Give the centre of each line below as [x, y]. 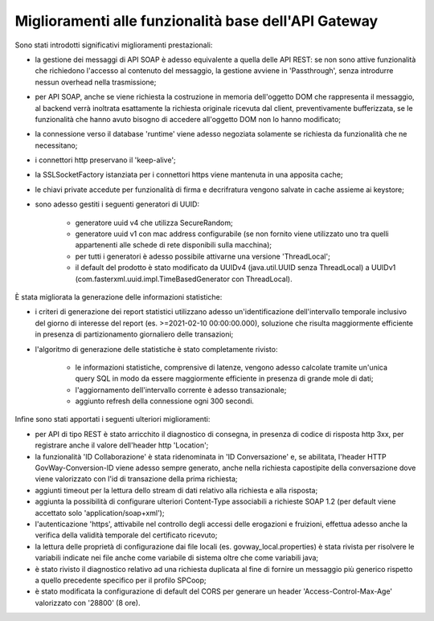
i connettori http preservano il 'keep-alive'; [105, 160]
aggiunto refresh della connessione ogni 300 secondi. [165, 401]
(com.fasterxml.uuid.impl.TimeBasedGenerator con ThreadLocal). [184, 279]
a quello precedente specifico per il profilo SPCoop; [121, 580]
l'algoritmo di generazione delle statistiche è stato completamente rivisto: [156, 349]
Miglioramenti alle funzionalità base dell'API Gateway [197, 21]
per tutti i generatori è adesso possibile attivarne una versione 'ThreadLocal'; [203, 256]
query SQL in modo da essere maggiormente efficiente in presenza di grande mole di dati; [224, 378]
